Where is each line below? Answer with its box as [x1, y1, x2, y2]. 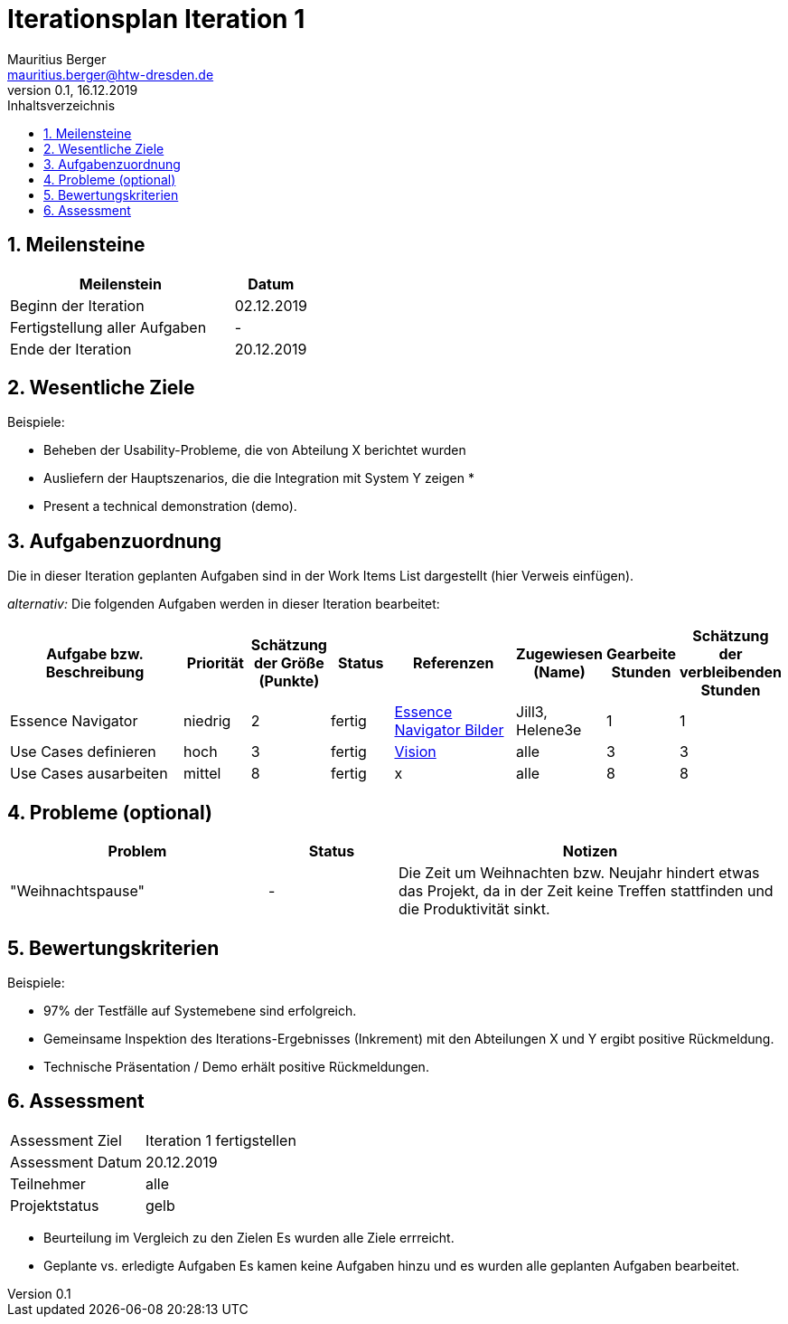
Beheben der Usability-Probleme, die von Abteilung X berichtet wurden [43, 442, 466, 459]
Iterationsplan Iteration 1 [7, 4, 305, 34]
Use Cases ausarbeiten [10, 764, 168, 783]
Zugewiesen [516, 645, 603, 664]
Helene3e [516, 721, 582, 740]
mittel [183, 764, 221, 783]
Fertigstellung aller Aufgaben [10, 317, 207, 336]
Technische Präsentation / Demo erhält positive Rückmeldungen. [43, 1058, 429, 1074]
